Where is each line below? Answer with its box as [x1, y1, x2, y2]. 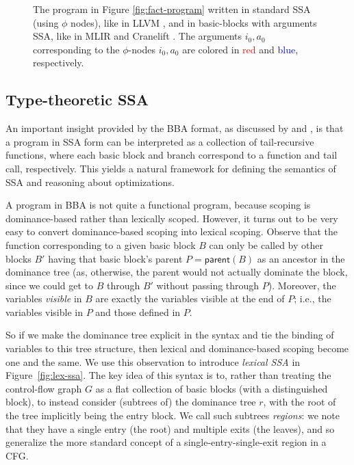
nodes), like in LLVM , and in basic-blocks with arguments [71, 15, 317, 29]
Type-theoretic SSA [5, 89, 149, 110]
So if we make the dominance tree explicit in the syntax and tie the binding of [5, 328, 334, 342]
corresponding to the [33, 42, 120, 56]
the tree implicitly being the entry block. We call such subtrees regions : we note [5, 408, 340, 423]
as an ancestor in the [257, 251, 345, 265]
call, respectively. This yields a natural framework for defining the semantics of [5, 161, 336, 175]
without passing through [156, 278, 260, 292]
